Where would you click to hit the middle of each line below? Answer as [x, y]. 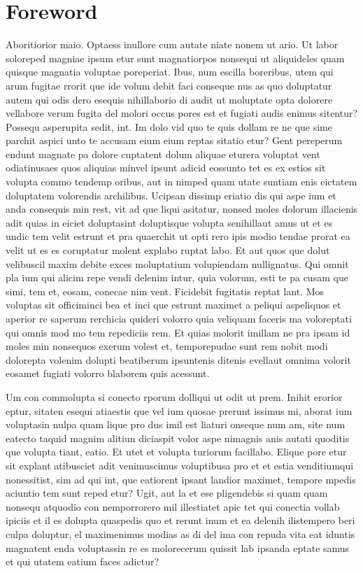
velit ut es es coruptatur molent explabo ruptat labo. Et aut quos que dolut [168, 250]
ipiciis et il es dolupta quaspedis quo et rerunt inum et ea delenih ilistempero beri [180, 520]
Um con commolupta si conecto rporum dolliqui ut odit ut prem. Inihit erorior [174, 396]
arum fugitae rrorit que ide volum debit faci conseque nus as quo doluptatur [169, 85]
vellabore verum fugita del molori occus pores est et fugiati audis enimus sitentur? [182, 113]
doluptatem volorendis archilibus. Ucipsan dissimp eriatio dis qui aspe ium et [171, 195]
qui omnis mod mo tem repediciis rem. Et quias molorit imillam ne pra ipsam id [178, 332]
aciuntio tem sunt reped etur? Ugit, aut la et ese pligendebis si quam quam [167, 493]
